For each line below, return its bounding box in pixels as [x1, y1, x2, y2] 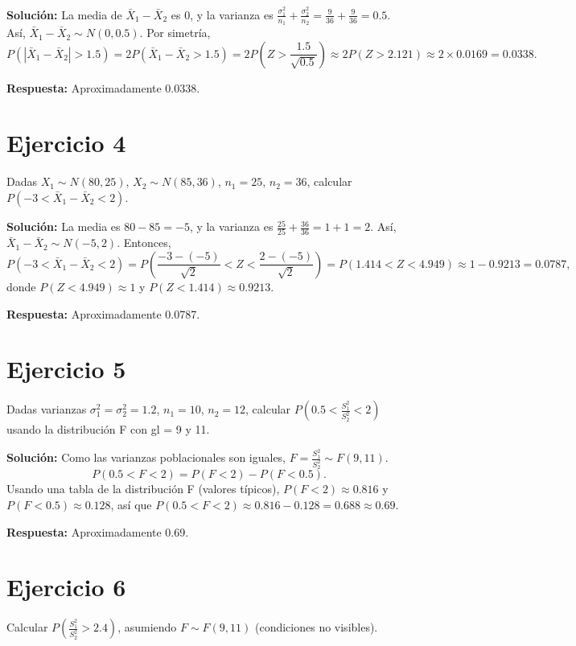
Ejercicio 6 [6, 570, 126, 603]
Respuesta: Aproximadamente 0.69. [6, 523, 189, 540]
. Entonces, [117, 234, 171, 251]
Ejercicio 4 [6, 126, 126, 159]
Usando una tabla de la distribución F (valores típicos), [6, 480, 280, 497]
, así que [110, 496, 152, 512]
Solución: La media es [6, 218, 121, 235]
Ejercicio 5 [6, 352, 126, 385]
